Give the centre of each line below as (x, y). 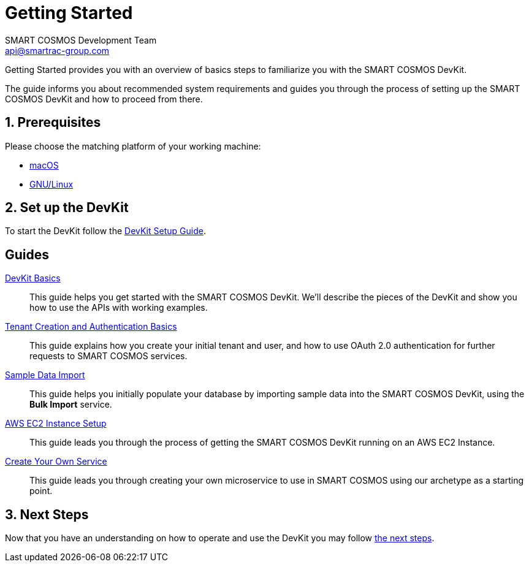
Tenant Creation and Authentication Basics (91, 327)
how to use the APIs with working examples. (119, 308)
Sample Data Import (45, 375)
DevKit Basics (33, 278)
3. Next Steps (47, 514)
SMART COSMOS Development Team (81, 40)
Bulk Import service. (71, 405)
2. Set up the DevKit (67, 208)
